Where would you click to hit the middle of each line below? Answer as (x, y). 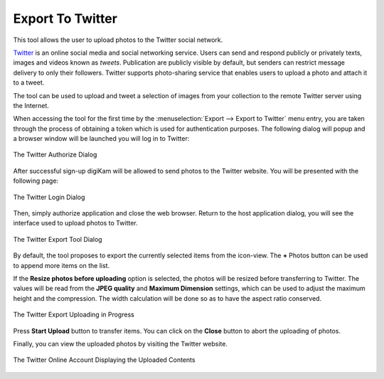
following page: (36, 181)
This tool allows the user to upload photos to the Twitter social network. (118, 40)
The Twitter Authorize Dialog (55, 155)
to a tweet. (29, 82)
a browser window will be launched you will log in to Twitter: (101, 139)
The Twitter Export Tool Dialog (58, 239)
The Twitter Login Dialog (49, 197)
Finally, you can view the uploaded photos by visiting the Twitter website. (120, 343)
